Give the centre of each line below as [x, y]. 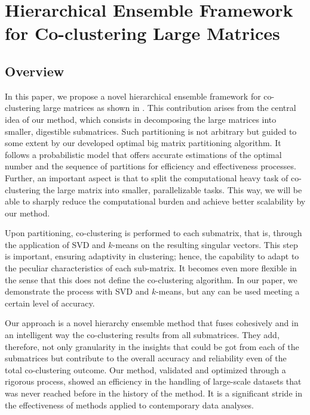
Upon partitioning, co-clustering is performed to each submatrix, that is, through [154, 233]
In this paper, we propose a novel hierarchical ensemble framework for [133, 96]
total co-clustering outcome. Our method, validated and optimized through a [145, 369]
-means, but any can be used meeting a [228, 291]
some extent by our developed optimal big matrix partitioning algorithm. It [143, 143]
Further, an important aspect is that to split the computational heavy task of [147, 177]
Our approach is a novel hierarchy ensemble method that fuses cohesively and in [152, 323]
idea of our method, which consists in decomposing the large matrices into [141, 119]
